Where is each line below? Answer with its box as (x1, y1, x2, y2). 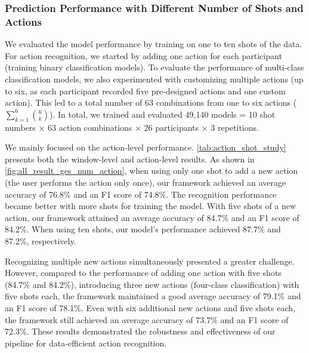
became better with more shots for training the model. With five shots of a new (5, 199, 296, 212)
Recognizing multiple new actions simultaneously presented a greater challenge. (5, 254, 295, 267)
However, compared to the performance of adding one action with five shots (5, 266, 282, 279)
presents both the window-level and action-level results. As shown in (5, 152, 255, 165)
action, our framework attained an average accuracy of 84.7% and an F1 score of (5, 211, 299, 223)
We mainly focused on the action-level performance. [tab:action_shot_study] (5, 141, 286, 154)
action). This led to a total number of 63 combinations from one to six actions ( (5, 96, 297, 109)
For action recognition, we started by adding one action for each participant (5, 49, 282, 62)
